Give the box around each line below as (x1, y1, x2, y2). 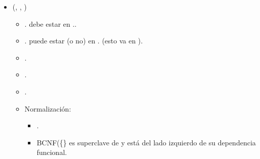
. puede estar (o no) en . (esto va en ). (24, 35, 143, 46)
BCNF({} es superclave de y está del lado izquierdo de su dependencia (36, 137, 256, 147)
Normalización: (24, 103, 71, 114)
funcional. (36, 147, 67, 157)
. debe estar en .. (24, 18, 77, 29)
